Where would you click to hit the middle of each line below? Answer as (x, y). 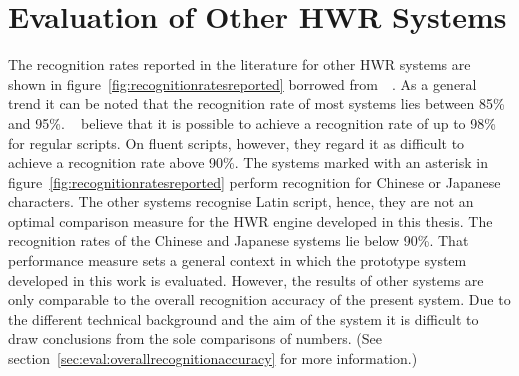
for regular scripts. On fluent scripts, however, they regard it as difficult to (236, 142)
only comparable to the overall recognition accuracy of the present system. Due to (259, 299)
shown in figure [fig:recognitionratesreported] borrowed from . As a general (242, 83)
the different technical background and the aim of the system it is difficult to (243, 318)
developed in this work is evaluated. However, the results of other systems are (246, 279)
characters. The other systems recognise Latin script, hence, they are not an (241, 201)
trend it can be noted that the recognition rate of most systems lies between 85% (256, 103)
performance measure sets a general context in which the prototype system (237, 260)
